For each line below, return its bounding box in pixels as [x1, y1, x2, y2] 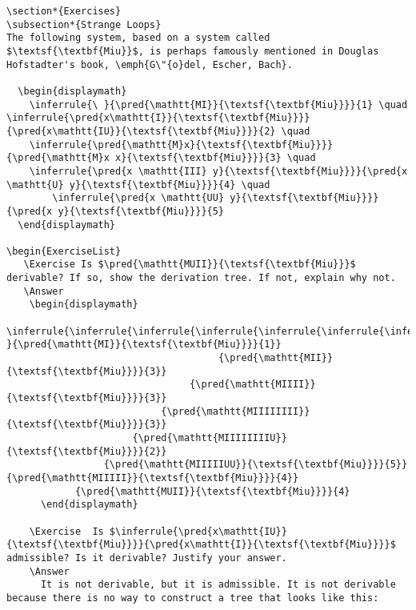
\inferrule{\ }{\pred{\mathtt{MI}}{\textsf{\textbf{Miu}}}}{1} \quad [29, 98, 408, 110]
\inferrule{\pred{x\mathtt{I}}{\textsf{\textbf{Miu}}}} [6, 112, 310, 124]
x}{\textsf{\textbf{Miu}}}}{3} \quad [115, 152, 316, 164]
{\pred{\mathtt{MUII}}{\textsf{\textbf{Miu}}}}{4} [74, 485, 350, 497]
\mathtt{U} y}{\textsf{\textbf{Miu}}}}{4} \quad [6, 179, 270, 191]
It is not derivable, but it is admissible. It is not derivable [40, 579, 396, 591]
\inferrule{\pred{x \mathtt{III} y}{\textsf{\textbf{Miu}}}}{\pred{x [29, 165, 408, 177]
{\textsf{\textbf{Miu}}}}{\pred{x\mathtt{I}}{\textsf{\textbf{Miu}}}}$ [6, 539, 396, 551]
